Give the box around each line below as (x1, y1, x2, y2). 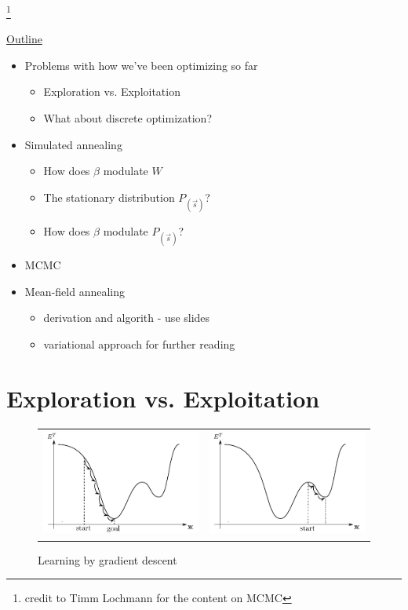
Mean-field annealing (24, 283, 125, 299)
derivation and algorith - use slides (43, 309, 210, 326)
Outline (6, 31, 42, 47)
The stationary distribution (43, 188, 175, 205)
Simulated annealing (24, 136, 122, 152)
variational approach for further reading (43, 335, 235, 352)
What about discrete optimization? (43, 110, 213, 126)
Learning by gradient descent (38, 551, 177, 568)
